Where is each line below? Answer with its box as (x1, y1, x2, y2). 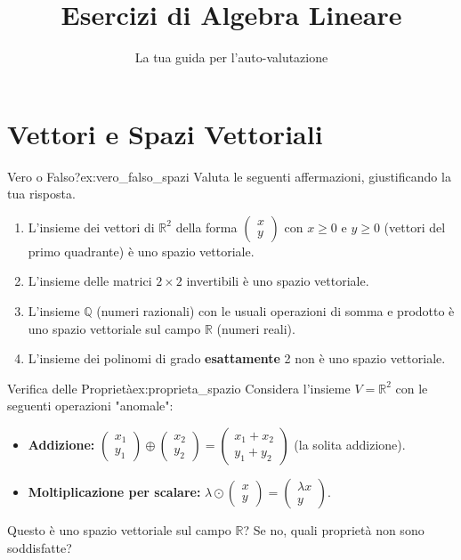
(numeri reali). (216, 319, 295, 337)
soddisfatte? (7, 538, 72, 556)
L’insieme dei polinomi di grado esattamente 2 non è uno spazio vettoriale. (28, 349, 446, 368)
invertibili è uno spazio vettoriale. (186, 272, 369, 290)
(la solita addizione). (294, 435, 406, 453)
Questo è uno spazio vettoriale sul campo (7, 521, 231, 539)
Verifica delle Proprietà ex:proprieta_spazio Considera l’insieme (7, 378, 351, 397)
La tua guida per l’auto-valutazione (134, 48, 328, 67)
